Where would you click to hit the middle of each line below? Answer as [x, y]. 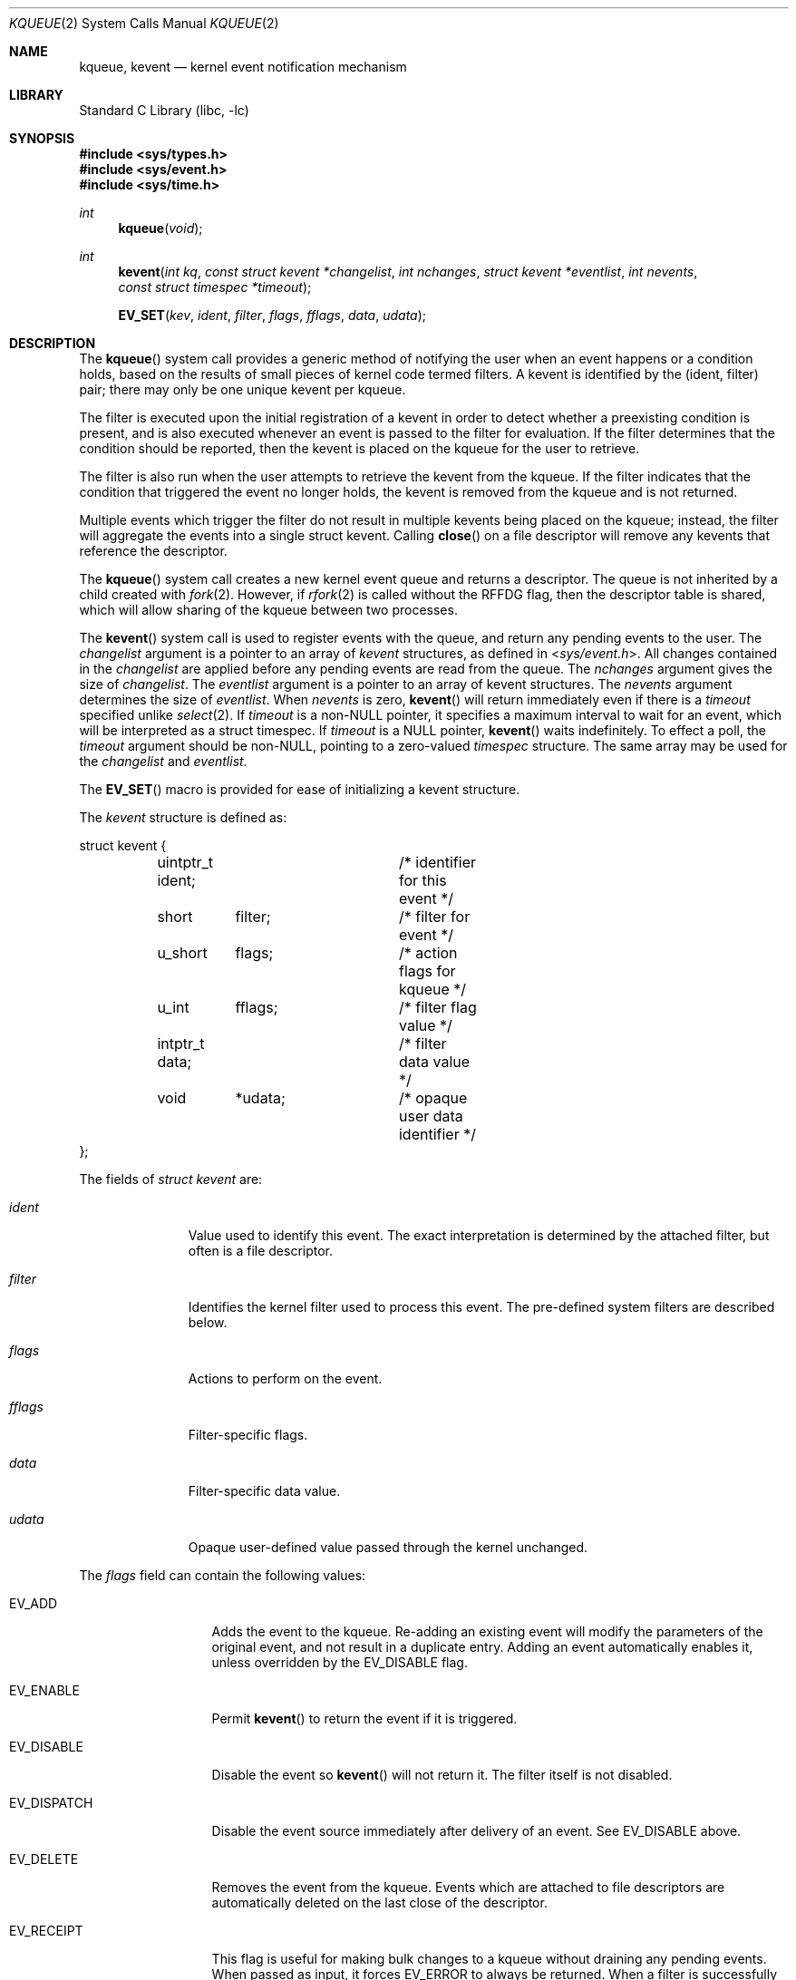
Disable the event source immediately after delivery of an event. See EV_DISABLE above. [476, 1831]
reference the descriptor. [153, 551]
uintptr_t [185, 862]
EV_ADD [34, 1603]
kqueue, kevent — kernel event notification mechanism [243, 67]
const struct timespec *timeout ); [215, 287]
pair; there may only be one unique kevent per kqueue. [243, 389]
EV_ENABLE [44, 1690]
